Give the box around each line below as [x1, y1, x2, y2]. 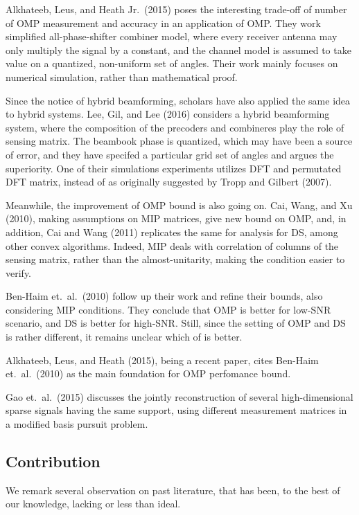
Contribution [6, 451, 100, 472]
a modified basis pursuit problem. [6, 417, 148, 431]
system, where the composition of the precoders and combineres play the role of [6, 120, 344, 134]
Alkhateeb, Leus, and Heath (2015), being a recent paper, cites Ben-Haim [6, 352, 319, 367]
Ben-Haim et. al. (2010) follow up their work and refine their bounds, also [6, 289, 323, 303]
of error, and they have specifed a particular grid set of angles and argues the [6, 147, 334, 161]
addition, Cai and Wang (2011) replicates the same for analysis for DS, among [6, 224, 338, 239]
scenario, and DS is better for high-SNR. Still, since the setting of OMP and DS [6, 316, 346, 330]
